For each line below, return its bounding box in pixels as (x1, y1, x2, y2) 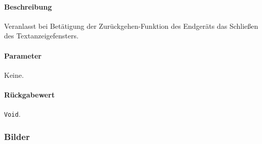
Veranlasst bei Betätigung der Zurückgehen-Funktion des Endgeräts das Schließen (4, 20, 258, 31)
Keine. (4, 69, 24, 80)
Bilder (4, 130, 30, 142)
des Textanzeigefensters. (4, 30, 79, 41)
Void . (4, 109, 21, 119)
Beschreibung (4, 1, 52, 12)
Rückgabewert (4, 89, 55, 100)
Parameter (4, 50, 42, 61)
